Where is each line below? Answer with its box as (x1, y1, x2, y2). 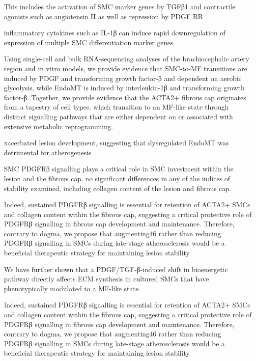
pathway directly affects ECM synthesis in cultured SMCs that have (4, 274, 209, 284)
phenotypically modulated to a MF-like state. (4, 283, 141, 293)
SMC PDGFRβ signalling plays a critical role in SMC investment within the (4, 164, 234, 174)
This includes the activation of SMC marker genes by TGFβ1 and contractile (4, 1, 235, 11)
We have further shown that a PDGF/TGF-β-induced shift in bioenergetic (4, 264, 228, 274)
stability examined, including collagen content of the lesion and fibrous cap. (4, 183, 231, 193)
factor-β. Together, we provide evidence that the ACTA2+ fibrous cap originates (4, 92, 246, 102)
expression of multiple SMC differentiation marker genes (4, 37, 173, 47)
